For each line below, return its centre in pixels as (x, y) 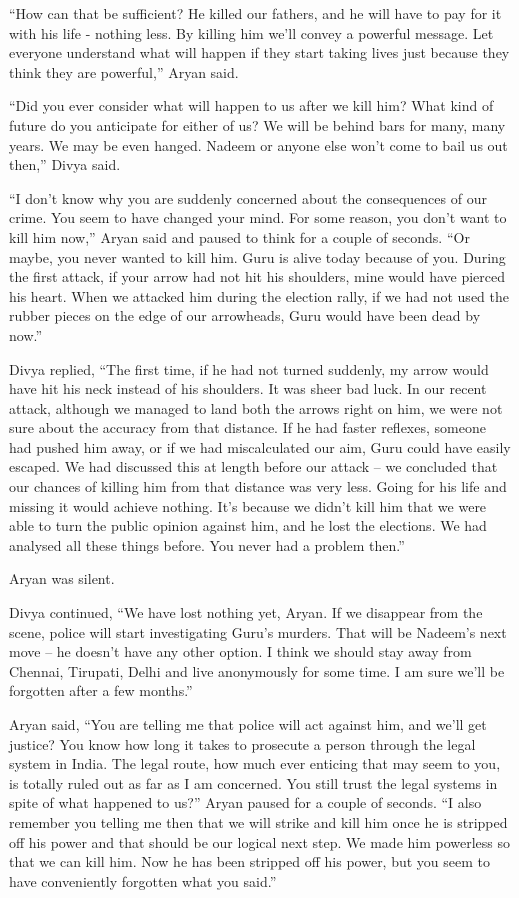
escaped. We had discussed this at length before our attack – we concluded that (253, 466)
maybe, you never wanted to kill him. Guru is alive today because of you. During (257, 256)
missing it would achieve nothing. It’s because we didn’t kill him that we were (248, 505)
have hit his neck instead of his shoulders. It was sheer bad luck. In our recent (248, 388)
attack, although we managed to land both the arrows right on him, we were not (256, 407)
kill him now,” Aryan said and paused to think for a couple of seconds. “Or (239, 236)
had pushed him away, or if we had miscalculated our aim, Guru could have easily (260, 446)
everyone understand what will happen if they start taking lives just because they (259, 52)
